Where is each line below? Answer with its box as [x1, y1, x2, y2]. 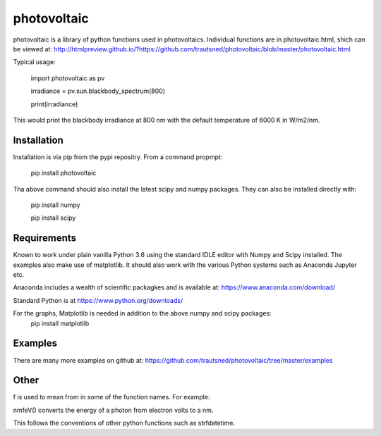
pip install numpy [30, 201, 80, 209]
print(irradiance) [30, 99, 78, 108]
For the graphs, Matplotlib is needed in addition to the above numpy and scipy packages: [13, 309, 272, 318]
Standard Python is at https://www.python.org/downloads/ [13, 296, 183, 304]
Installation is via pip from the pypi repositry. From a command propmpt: [13, 152, 223, 161]
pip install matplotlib [30, 319, 90, 328]
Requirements [13, 232, 77, 244]
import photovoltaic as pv [30, 74, 105, 82]
